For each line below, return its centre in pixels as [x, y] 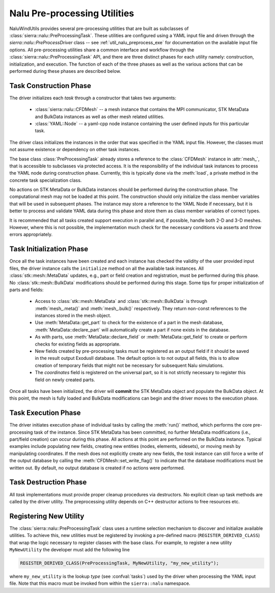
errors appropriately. [31, 235]
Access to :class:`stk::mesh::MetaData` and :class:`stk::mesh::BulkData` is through [121, 301]
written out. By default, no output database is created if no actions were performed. [97, 468]
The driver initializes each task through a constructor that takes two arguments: [93, 98]
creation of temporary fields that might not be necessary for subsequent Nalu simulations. [129, 365]
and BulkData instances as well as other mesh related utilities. [100, 117]
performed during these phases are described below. [65, 71]
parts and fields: [26, 290]
